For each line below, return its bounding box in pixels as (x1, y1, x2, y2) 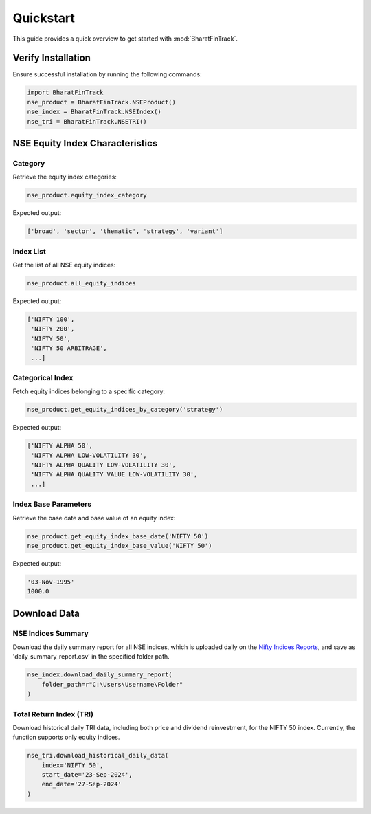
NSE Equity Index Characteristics (12, 137, 158, 149)
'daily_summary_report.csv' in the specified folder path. (12, 652, 170, 661)
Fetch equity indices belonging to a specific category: (12, 387, 165, 395)
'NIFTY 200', (31, 325, 75, 333)
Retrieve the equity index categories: (12, 173, 117, 181)
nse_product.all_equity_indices (27, 279, 137, 287)
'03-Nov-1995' (27, 577, 75, 586)
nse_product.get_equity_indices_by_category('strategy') (27, 406, 223, 414)
